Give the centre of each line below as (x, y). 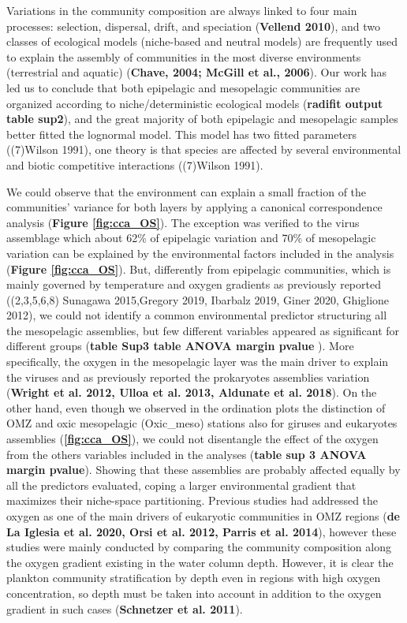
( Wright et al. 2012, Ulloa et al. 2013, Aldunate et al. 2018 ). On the (192, 392)
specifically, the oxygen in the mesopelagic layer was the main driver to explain (198, 362)
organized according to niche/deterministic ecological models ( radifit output (195, 103)
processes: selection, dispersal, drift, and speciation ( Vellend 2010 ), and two (194, 26)
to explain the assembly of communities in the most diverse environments (184, 56)
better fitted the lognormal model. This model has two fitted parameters (182, 134)
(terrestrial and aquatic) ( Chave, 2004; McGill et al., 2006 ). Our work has (196, 72)
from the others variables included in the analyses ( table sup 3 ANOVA (187, 454)
